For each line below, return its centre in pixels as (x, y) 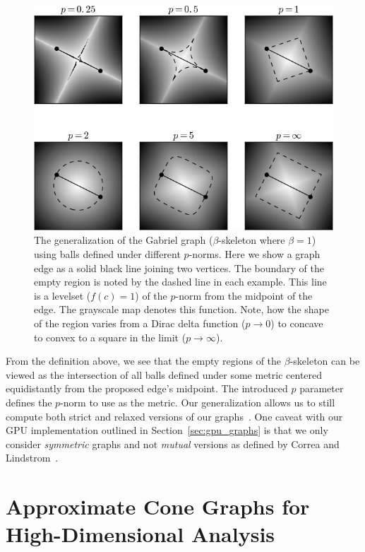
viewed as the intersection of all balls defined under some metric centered (164, 374)
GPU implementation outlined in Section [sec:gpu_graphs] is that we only (167, 430)
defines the (29, 402)
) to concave (297, 323)
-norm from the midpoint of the (244, 295)
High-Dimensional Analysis (140, 534)
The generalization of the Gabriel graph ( (124, 240)
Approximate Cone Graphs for (158, 506)
